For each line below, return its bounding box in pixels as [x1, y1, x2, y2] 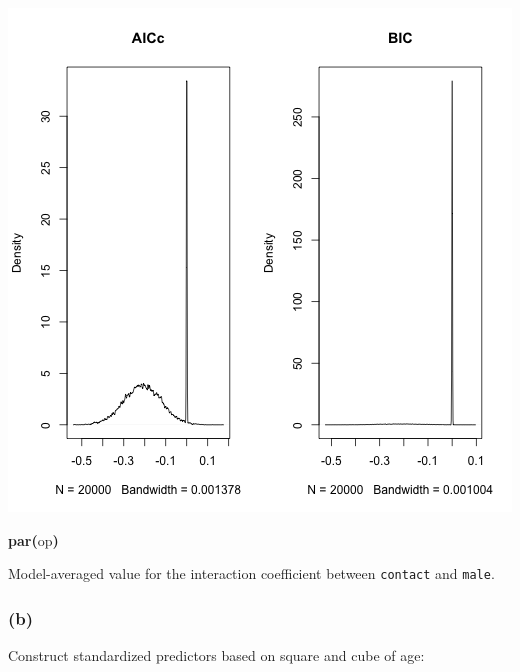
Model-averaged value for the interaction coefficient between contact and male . [8, 563, 495, 584]
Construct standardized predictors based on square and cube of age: [8, 645, 425, 666]
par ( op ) [8, 529, 59, 550]
